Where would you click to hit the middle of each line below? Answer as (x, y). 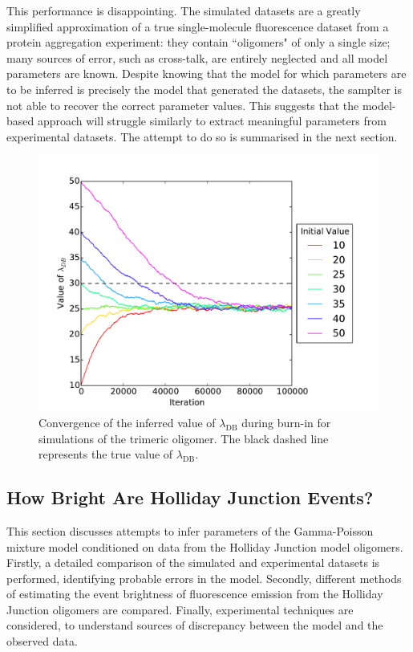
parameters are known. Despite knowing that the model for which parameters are (206, 73)
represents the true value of (106, 454)
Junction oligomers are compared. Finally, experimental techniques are (180, 609)
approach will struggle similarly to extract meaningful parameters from (212, 121)
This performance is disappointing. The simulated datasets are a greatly (184, 10)
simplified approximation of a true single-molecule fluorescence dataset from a (198, 26)
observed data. (42, 641)
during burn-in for (286, 422)
